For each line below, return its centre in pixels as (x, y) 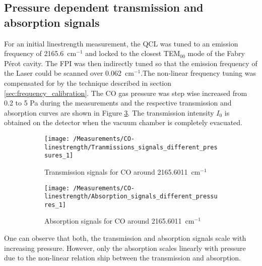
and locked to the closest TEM (133, 53)
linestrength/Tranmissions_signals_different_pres (131, 147)
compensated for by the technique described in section (88, 83)
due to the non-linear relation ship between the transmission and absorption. (122, 258)
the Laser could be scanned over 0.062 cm (69, 73)
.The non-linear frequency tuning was (198, 73)
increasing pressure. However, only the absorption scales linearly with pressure (125, 248)
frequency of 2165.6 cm (40, 53)
